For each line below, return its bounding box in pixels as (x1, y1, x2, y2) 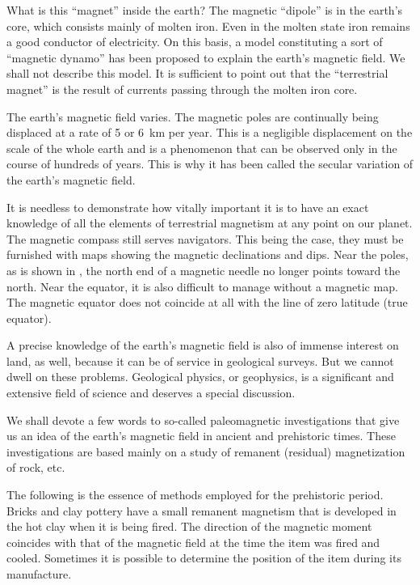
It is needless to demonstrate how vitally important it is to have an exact (6, 198, 369, 215)
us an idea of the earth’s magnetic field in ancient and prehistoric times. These (6, 427, 396, 444)
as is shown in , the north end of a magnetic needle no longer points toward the (6, 261, 401, 278)
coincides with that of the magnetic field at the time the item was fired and (6, 533, 380, 550)
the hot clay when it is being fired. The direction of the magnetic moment (6, 518, 372, 535)
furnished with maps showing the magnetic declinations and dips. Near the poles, (6, 246, 409, 263)
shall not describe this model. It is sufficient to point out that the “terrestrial (6, 65, 388, 82)
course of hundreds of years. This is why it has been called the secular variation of (6, 155, 414, 172)
